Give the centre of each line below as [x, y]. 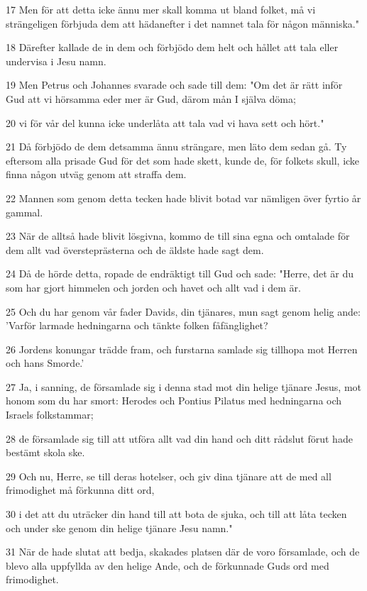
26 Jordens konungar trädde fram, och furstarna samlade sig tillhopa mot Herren [182, 349]
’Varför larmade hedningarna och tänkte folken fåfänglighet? [137, 325]
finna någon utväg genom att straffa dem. [96, 174]
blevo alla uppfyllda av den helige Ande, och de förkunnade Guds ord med [168, 565]
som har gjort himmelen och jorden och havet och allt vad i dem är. [153, 287]
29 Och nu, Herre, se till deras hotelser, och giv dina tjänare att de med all [169, 476]
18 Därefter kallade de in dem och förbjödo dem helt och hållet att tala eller [172, 47]
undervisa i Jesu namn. [56, 61]
